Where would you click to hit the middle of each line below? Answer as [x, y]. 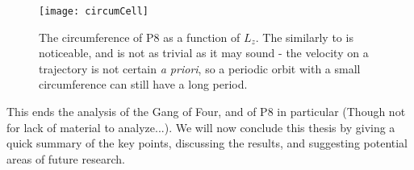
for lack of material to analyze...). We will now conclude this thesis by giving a [201, 127]
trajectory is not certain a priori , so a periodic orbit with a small [200, 68]
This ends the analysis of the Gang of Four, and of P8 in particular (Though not [206, 112]
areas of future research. [66, 158]
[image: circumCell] [94, 11]
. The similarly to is [304, 37]
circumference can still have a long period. [143, 84]
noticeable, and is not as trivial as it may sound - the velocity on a [204, 53]
